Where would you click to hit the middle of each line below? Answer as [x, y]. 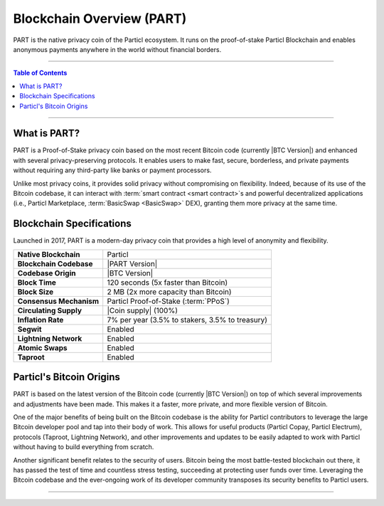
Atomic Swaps [42, 347]
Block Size [36, 292]
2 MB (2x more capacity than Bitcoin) [169, 292]
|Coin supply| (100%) [142, 310]
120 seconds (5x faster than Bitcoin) [167, 283]
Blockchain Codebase [55, 263]
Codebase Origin [47, 273]
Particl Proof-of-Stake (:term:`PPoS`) [169, 301]
